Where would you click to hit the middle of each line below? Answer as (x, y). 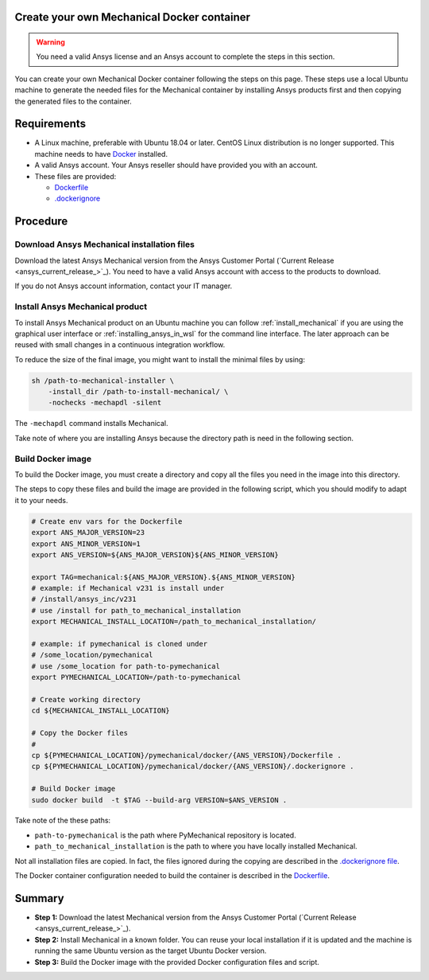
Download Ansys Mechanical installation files (104, 244)
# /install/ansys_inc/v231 (84, 599)
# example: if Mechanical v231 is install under (128, 588)
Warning (50, 42)
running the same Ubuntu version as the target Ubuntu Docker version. (151, 951)
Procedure (41, 222)
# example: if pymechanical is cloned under (120, 644)
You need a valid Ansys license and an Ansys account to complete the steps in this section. (186, 57)
